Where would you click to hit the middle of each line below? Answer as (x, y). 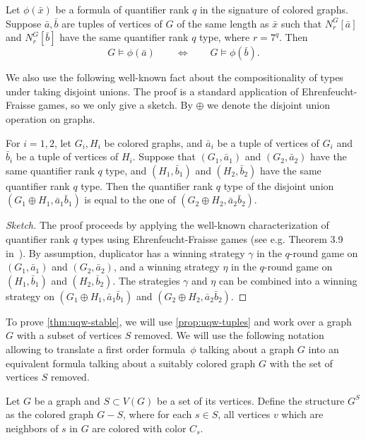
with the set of (301, 363)
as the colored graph (50, 414)
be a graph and (67, 400)
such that (301, 23)
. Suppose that (164, 156)
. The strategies (146, 280)
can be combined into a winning (288, 280)
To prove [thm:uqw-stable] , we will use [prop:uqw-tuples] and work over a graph (179, 321)
